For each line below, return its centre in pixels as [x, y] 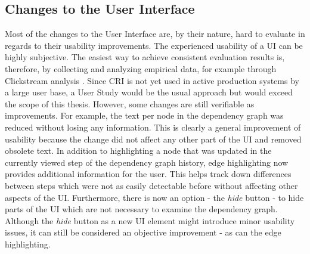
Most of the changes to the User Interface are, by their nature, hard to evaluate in [155, 34]
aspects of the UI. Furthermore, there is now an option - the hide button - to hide [154, 197]
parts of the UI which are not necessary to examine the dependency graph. [141, 209]
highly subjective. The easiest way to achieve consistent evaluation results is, [145, 57]
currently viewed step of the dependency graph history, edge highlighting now [147, 162]
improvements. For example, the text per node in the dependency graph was [144, 115]
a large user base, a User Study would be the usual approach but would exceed [149, 92]
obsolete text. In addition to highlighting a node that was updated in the [138, 151]
